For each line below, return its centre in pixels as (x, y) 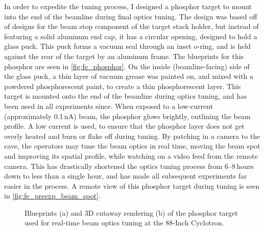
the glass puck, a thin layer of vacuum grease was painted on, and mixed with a (129, 76)
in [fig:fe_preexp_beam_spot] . (52, 196)
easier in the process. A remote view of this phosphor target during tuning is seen (132, 185)
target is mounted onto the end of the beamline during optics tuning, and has (126, 96)
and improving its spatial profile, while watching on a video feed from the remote (131, 155)
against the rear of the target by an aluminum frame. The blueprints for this (124, 56)
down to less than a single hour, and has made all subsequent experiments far (126, 176)
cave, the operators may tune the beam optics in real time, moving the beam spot (132, 146)
